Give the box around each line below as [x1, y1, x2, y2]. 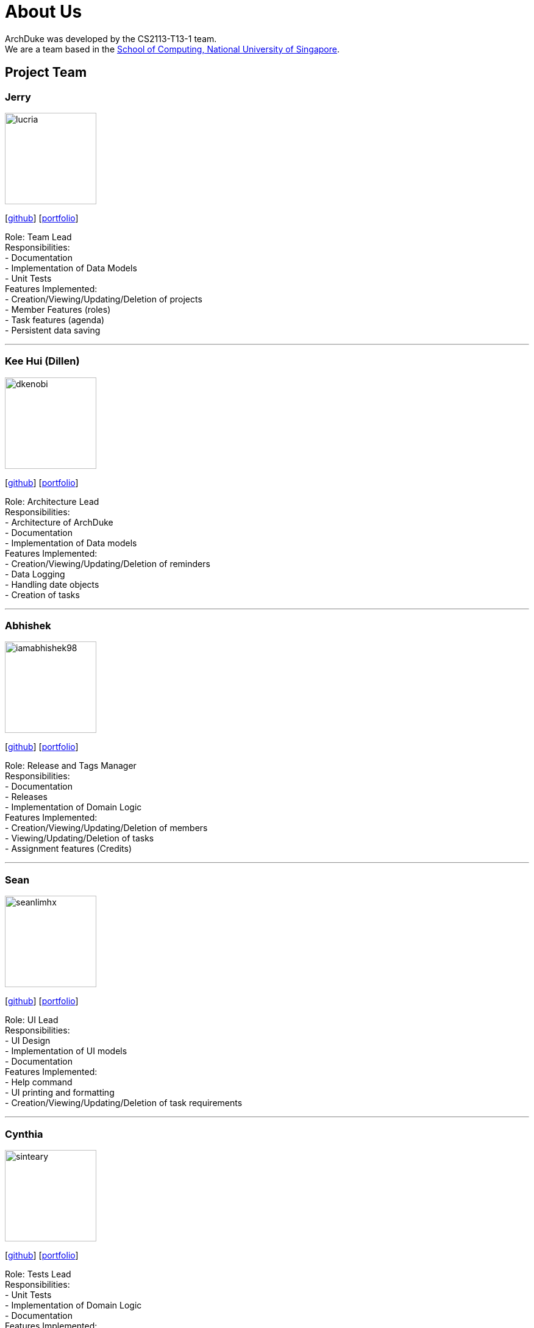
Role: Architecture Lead [5, 496, 99, 507]
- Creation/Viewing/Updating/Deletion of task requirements [5, 1098, 243, 1108]
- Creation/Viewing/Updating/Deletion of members [5, 823, 208, 834]
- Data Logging [5, 568, 65, 579]
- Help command [5, 1077, 73, 1088]
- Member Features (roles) [5, 304, 111, 315]
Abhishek [5, 619, 51, 632]
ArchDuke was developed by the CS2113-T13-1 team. [5, 33, 217, 44]
